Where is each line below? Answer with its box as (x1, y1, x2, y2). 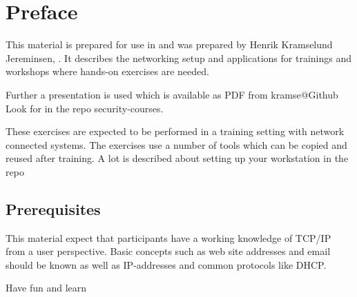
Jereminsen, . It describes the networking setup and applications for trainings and (6, 50, 351, 65)
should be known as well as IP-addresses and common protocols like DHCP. (6, 257, 327, 272)
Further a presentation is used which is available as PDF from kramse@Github (6, 87, 338, 101)
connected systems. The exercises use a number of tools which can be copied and (6, 137, 347, 152)
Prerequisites (6, 198, 101, 219)
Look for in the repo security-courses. (6, 101, 164, 115)
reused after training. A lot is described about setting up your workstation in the (6, 151, 349, 165)
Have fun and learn (6, 280, 87, 295)
